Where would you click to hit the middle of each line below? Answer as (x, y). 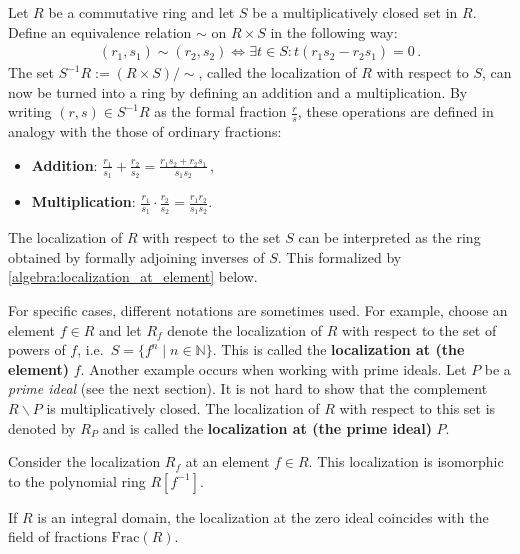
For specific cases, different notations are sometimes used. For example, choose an (258, 310)
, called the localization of (277, 72)
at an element (227, 461)
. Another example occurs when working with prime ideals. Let (273, 368)
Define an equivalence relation (100, 31)
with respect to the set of (419, 329)
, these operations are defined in (395, 111)
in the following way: (334, 31)
